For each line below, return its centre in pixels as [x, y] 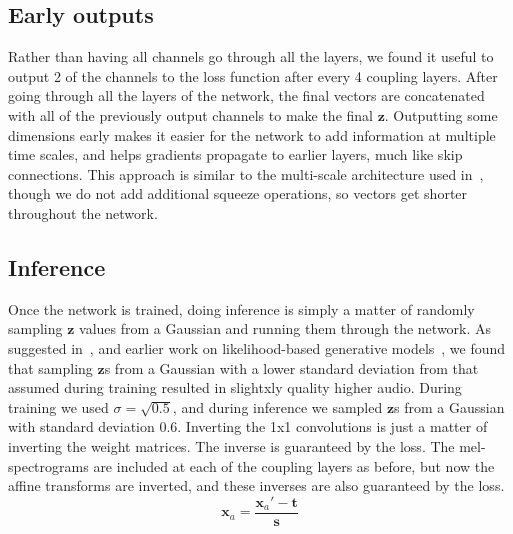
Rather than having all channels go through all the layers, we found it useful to [251, 56]
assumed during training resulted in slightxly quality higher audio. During [235, 387]
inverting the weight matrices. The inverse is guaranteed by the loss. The [231, 445]
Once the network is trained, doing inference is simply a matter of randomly [241, 308]
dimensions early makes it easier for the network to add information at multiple [252, 134]
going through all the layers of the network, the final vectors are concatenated [246, 95]
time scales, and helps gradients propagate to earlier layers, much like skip [235, 154]
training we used [58, 406]
